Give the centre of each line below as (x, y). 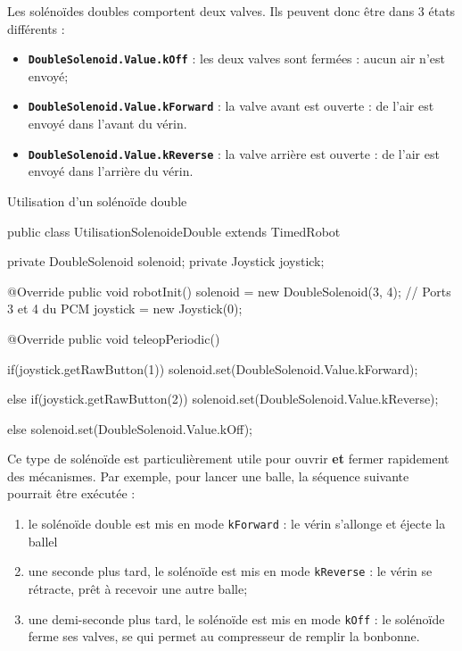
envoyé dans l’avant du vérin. (107, 124)
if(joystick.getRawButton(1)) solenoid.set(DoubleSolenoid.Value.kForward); (213, 368)
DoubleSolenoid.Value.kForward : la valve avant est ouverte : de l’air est (231, 106)
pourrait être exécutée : (71, 493)
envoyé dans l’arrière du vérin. (111, 171)
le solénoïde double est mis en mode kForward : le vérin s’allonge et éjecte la (237, 524)
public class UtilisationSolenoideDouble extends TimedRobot (174, 231)
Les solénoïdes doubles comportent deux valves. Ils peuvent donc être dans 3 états (231, 11)
